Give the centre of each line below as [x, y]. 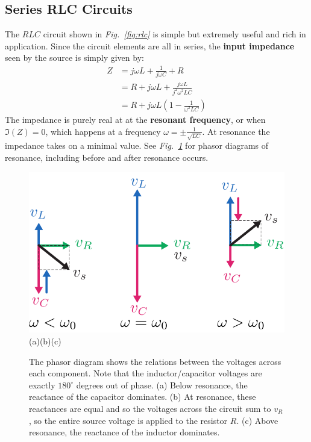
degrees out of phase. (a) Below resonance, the [162, 384]
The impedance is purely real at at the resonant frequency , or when [135, 120]
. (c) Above [257, 420]
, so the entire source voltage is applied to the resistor [128, 420]
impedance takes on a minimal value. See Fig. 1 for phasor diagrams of [137, 145]
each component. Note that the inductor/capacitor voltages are [146, 373]
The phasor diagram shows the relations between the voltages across [155, 361]
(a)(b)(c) [45, 341]
